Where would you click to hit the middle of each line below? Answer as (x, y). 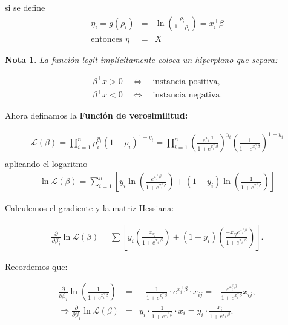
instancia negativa (186, 95)
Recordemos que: (36, 266)
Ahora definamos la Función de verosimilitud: (97, 115)
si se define (25, 7)
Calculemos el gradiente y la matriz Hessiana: (90, 208)
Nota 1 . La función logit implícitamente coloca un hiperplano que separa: (141, 59)
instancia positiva (185, 81)
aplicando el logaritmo (46, 164)
